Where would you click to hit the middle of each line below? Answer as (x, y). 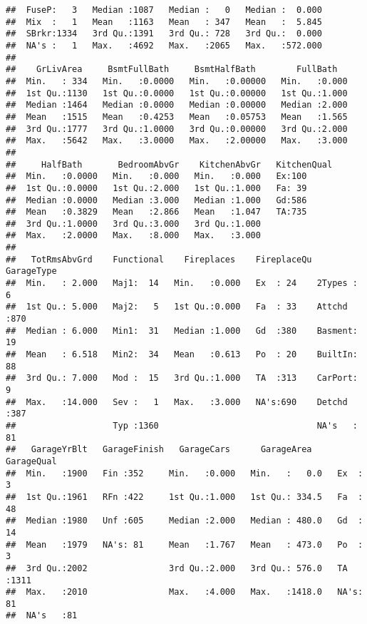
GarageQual (31, 461)
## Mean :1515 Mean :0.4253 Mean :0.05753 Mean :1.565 (177, 117)
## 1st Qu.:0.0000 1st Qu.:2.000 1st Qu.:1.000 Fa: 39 (156, 188)
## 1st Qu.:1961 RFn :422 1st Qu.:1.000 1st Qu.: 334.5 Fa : (185, 497)
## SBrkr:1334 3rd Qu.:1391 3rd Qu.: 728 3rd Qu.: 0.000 (164, 34)
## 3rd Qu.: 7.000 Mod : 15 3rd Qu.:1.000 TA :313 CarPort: (182, 378)
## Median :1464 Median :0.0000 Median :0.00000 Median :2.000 (177, 105)
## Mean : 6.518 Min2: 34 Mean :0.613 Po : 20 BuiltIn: (182, 355)
